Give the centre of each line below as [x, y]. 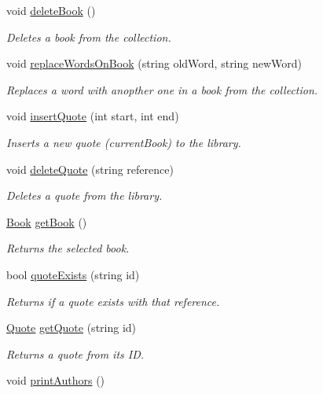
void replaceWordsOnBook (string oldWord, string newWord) [154, 63]
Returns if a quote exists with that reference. [113, 301]
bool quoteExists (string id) [73, 274]
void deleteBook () [51, 10]
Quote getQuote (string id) [72, 328]
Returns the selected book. [68, 248]
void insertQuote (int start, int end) [93, 116]
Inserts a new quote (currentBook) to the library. [124, 142]
